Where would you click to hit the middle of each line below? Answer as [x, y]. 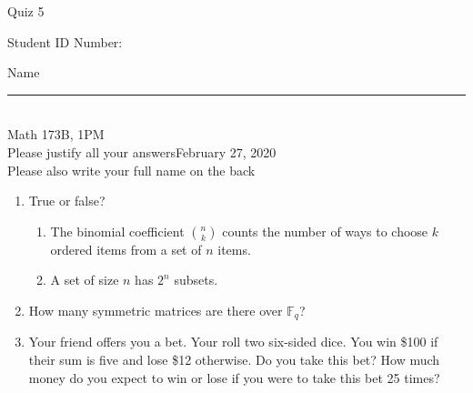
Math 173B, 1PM [56, 134]
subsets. [196, 280]
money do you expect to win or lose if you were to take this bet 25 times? [234, 377]
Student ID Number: [65, 41]
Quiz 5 [26, 11]
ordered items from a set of [126, 249]
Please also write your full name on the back [131, 170]
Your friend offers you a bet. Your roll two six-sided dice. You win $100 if [233, 342]
